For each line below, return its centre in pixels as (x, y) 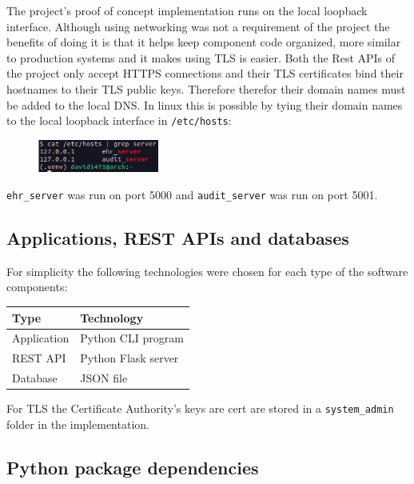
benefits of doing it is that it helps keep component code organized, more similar (204, 42)
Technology (112, 317)
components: (37, 287)
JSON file (104, 378)
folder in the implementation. (78, 424)
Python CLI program (132, 338)
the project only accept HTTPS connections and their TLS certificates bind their (205, 73)
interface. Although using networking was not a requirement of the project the (198, 26)
